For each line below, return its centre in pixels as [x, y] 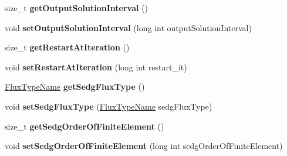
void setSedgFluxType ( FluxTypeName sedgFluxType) [109, 106]
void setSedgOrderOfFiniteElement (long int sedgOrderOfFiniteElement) [144, 146]
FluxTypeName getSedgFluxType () [75, 87]
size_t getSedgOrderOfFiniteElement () [85, 126]
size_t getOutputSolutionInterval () [77, 8]
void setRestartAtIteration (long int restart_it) [96, 67]
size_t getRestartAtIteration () [67, 47]
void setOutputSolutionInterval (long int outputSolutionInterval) [128, 27]
